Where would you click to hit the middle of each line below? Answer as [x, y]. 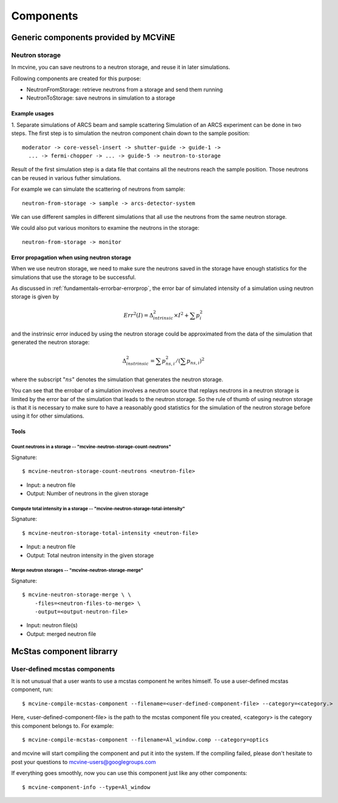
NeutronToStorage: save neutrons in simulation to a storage [101, 98]
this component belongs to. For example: [63, 726]
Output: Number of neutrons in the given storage [88, 493]
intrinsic [163, 319]
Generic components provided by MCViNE [93, 37]
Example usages [33, 114]
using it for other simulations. [48, 416]
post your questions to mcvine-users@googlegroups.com [84, 762]
